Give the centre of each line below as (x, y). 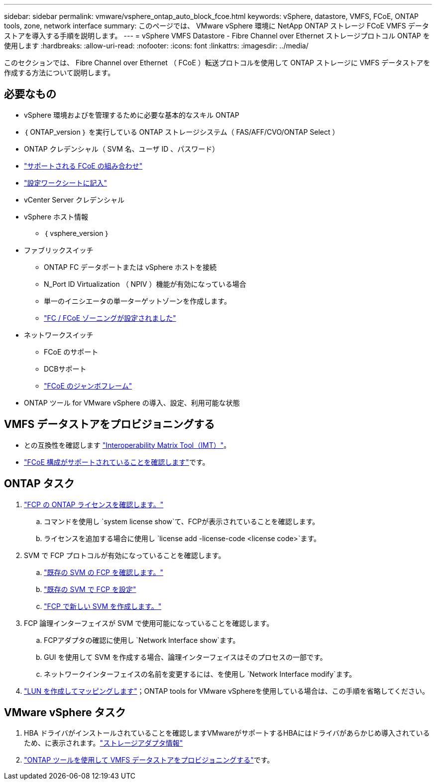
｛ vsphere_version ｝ (77, 233)
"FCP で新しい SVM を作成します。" (103, 606)
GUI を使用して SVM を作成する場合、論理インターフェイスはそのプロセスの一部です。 (185, 657)
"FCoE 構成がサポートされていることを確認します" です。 (117, 462)
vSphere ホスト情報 (56, 216)
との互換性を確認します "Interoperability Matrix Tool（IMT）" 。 (127, 445)
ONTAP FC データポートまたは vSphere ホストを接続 (130, 267)
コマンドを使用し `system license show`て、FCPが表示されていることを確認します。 (182, 521)
